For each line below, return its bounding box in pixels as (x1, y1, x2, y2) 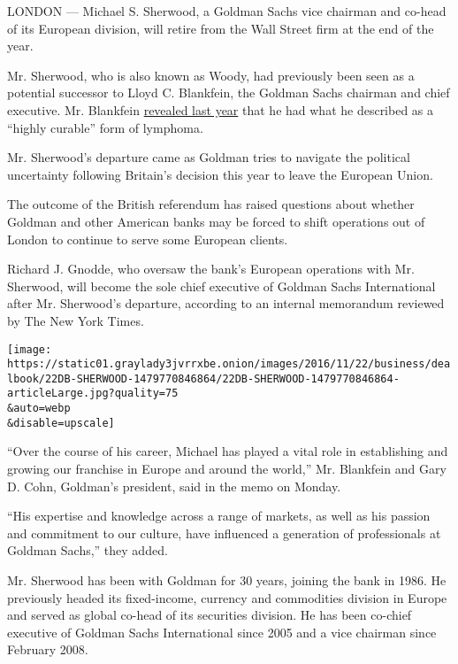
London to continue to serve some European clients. (7, 229, 288, 248)
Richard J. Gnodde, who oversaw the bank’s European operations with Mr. (7, 259, 415, 278)
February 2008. (7, 640, 88, 659)
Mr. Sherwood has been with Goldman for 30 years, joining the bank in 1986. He (7, 571, 447, 589)
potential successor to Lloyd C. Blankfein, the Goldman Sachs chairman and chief (7, 83, 450, 102)
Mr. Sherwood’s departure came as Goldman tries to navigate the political (7, 148, 410, 166)
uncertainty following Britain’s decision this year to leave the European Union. (7, 165, 433, 183)
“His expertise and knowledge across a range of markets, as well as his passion (7, 506, 431, 525)
